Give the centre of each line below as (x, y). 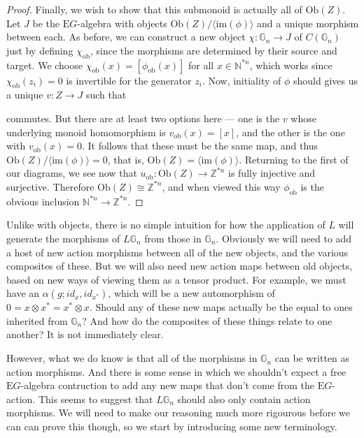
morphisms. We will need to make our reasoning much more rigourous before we (178, 413)
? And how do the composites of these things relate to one (207, 320)
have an (23, 293)
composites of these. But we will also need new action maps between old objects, (180, 266)
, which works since (291, 65)
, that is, (126, 159)
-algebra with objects (122, 23)
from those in (173, 238)
